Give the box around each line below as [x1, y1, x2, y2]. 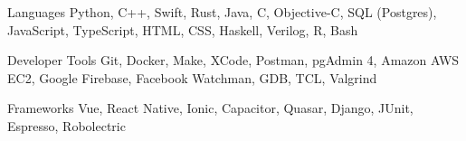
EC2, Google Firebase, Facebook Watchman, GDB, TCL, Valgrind [7, 68, 377, 87]
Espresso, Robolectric [7, 116, 126, 135]
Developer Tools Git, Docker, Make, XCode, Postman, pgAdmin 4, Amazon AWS [7, 51, 460, 70]
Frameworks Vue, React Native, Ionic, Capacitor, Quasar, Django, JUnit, [7, 99, 414, 117]
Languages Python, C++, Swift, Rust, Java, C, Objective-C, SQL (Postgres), [7, 3, 437, 21]
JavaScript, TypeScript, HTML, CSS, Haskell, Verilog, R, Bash [7, 20, 358, 39]
